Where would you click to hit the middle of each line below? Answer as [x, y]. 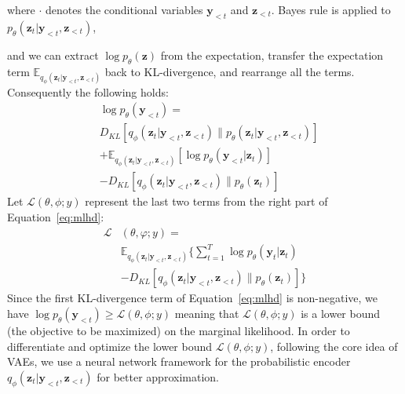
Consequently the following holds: [88, 91]
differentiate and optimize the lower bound [110, 346]
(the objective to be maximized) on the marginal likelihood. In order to [179, 330]
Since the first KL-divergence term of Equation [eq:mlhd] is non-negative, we [193, 298]
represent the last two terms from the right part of [206, 201]
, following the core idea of [334, 346]
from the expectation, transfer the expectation [272, 55]
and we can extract [53, 55]
